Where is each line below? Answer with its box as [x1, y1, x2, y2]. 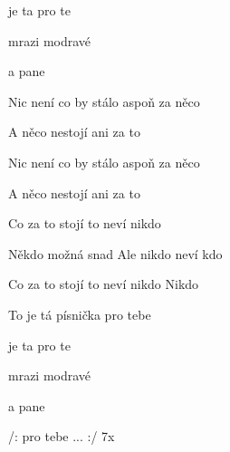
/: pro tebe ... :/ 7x [8, 427, 115, 446]
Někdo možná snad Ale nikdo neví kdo [8, 244, 223, 263]
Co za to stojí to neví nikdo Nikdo [8, 274, 199, 293]
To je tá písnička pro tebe [8, 304, 151, 323]
